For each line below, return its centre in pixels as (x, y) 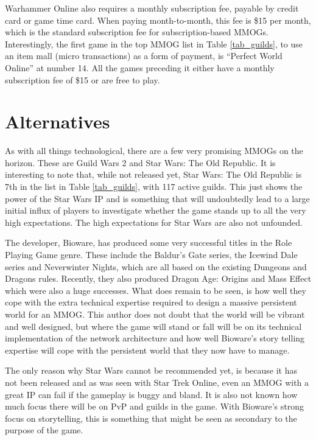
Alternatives (58, 121)
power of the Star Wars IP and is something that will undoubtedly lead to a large (157, 198)
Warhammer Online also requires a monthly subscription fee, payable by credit (152, 8)
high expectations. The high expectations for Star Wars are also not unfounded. (154, 222)
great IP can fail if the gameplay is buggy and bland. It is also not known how (151, 394)
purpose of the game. (44, 430)
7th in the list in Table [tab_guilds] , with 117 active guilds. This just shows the (154, 187)
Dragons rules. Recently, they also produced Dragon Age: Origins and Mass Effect (158, 278)
